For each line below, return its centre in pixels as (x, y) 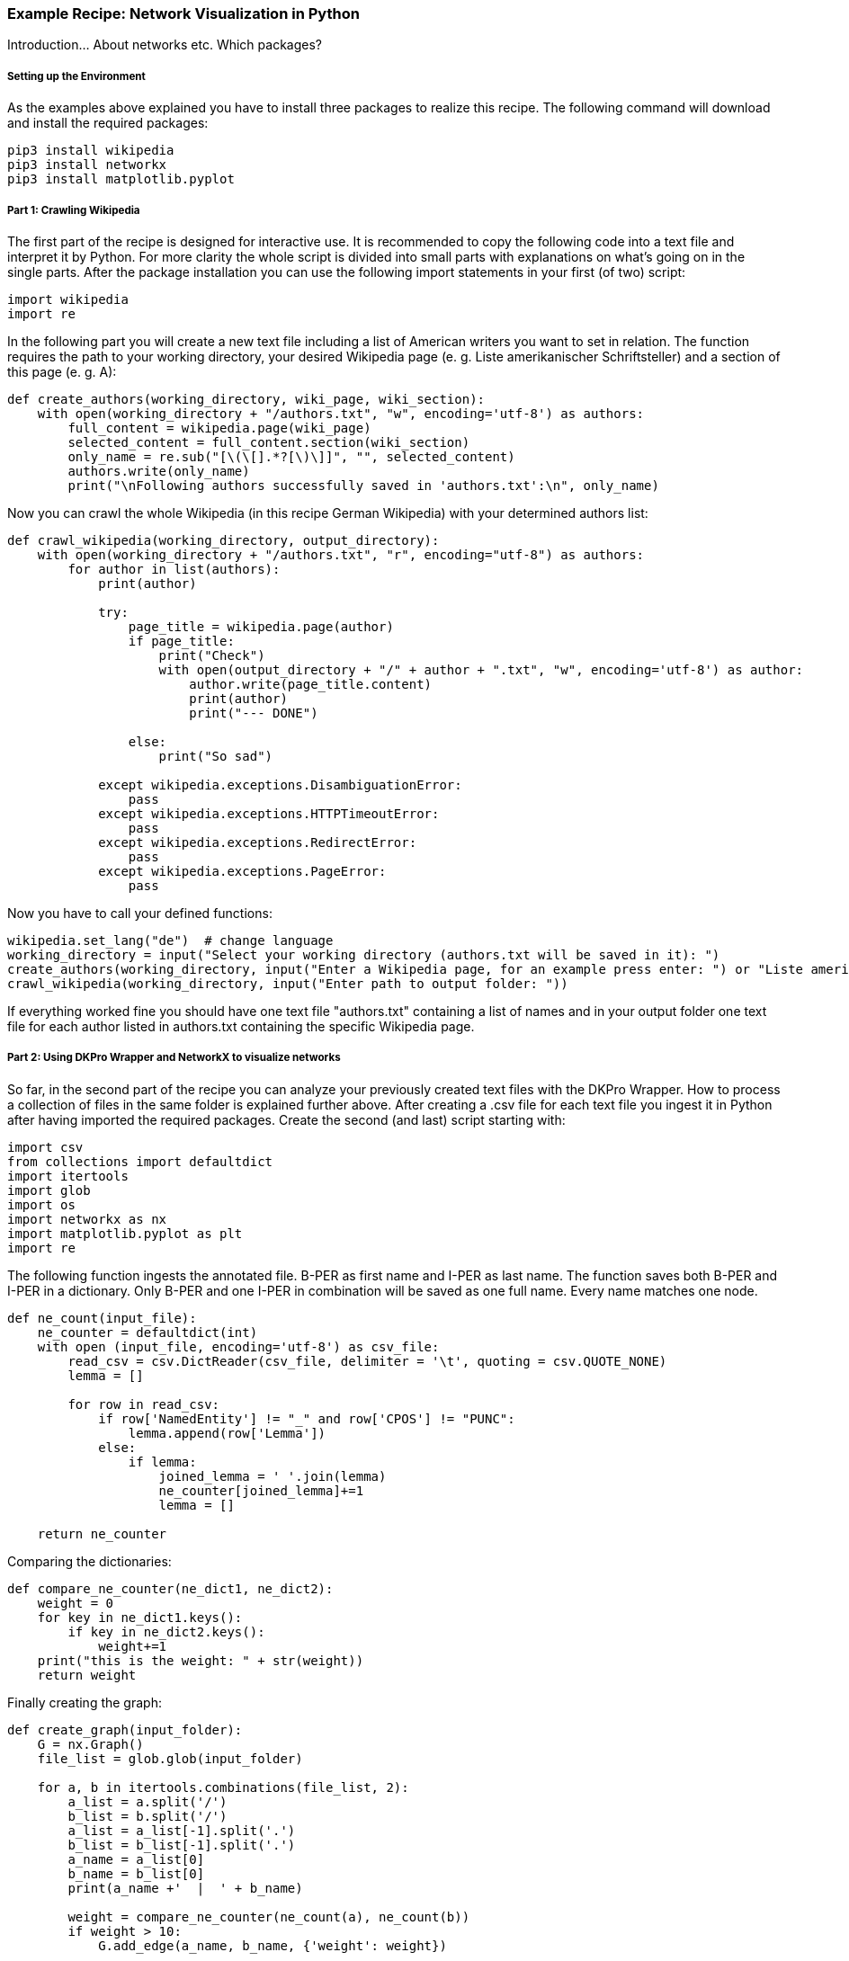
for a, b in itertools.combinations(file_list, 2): (223, 1787)
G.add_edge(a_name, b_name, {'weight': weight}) (273, 1945)
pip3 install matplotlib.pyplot (121, 179)
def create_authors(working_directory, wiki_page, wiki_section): (246, 399)
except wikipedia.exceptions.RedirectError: (258, 842)
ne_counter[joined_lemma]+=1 (261, 1490)
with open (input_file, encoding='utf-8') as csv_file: (238, 1346)
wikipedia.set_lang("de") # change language (170, 940)
